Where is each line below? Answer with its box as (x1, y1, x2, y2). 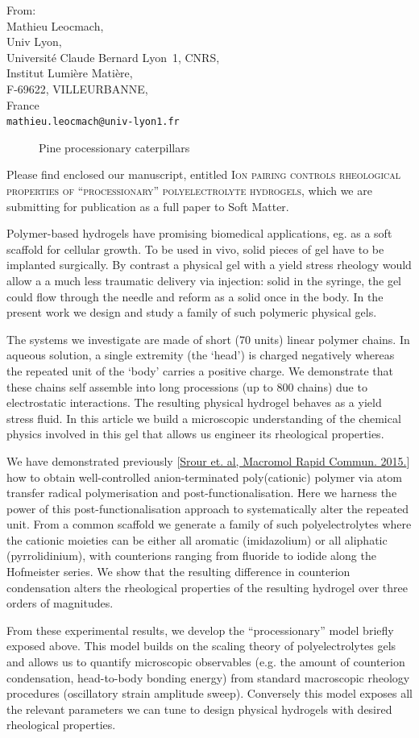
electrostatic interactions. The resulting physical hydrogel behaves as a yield (6, 394, 382, 411)
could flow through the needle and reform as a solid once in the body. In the (6, 288, 384, 305)
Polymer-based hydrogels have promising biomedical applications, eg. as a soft (6, 225, 392, 242)
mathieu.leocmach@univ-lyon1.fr (6, 116, 180, 128)
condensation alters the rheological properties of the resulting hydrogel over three (6, 578, 409, 595)
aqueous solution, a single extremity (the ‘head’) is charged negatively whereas (6, 346, 395, 363)
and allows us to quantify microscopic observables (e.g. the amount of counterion (6, 653, 405, 670)
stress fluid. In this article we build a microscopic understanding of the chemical (6, 409, 401, 426)
